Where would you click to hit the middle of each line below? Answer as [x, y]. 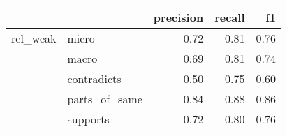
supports [88, 119]
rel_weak [34, 38]
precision [178, 17]
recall [230, 17]
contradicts [94, 78]
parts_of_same [105, 99]
